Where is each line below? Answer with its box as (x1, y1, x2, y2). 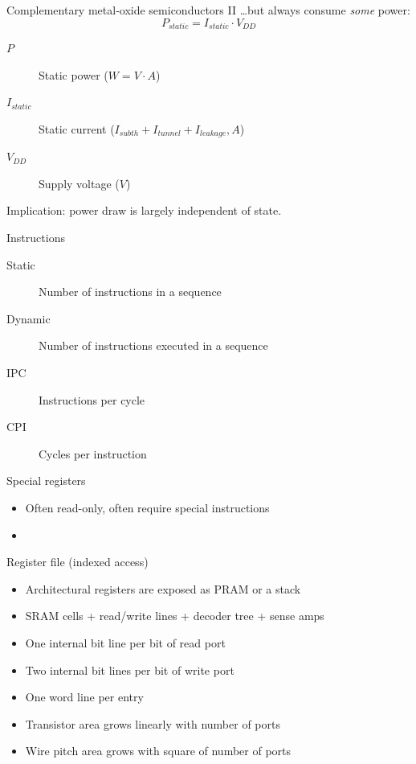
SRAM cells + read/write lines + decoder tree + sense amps (25, 607, 324, 624)
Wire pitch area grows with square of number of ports (25, 742, 292, 759)
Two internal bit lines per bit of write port (25, 661, 235, 678)
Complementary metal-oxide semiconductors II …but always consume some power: (6, 2, 410, 18)
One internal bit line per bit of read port (25, 634, 226, 651)
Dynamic (6, 310, 51, 327)
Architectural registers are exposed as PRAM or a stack (25, 580, 301, 597)
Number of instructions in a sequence (39, 283, 222, 300)
